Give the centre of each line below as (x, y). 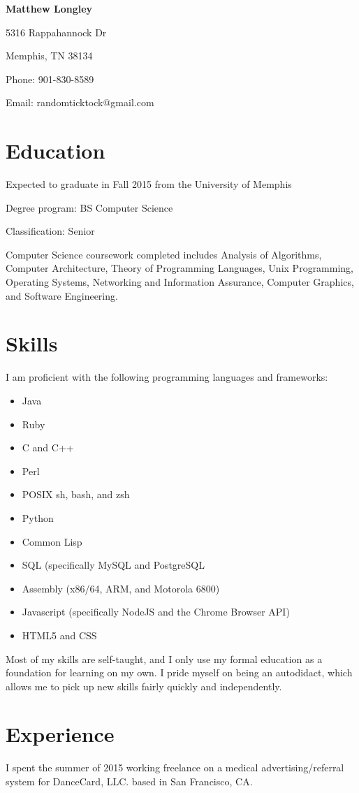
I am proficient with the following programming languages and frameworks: (167, 377)
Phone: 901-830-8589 (50, 79)
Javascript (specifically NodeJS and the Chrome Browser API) (156, 612)
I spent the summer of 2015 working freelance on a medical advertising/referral (175, 767)
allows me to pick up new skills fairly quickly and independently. (144, 686)
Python (38, 517)
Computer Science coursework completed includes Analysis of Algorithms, (164, 254)
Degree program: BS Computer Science (89, 207)
